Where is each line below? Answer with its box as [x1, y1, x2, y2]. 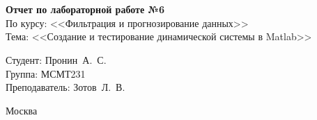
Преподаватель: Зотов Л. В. [6, 80, 125, 94]
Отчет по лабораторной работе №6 [6, 2, 164, 17]
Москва [6, 103, 38, 117]
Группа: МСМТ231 [6, 66, 86, 80]
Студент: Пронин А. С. [6, 52, 107, 67]
